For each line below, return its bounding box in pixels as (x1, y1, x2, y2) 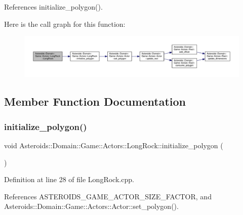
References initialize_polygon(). (4, 2, 103, 12)
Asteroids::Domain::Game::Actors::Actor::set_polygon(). (4, 201, 179, 211)
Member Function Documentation (4, 94, 186, 109)
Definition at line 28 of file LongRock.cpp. (4, 174, 134, 185)
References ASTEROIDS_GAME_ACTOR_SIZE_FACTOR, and (4, 191, 212, 201)
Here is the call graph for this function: (4, 18, 126, 29)
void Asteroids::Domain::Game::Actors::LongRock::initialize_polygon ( (4, 140, 223, 150)
